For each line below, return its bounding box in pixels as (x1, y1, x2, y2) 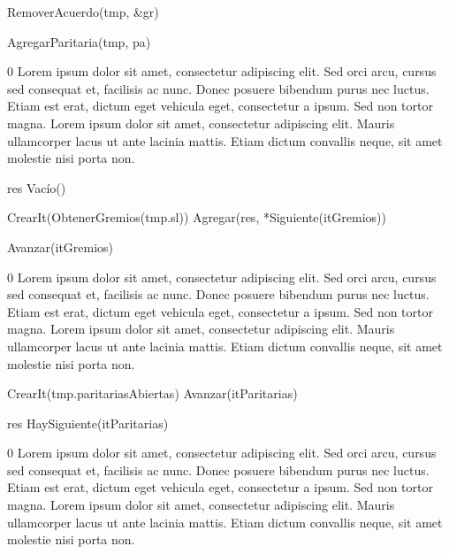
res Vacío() (7, 178, 66, 196)
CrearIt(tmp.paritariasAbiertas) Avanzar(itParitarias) (7, 384, 298, 403)
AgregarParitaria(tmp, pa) (7, 32, 151, 50)
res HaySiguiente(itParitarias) (7, 413, 169, 432)
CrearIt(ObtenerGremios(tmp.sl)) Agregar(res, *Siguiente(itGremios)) (7, 208, 387, 227)
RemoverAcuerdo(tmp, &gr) (7, 3, 159, 20)
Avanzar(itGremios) (7, 237, 114, 256)
